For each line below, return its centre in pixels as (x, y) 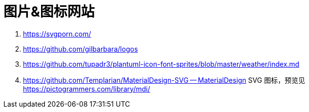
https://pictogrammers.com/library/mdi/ (87, 89)
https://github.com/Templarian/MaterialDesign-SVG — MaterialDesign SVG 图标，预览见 (164, 80)
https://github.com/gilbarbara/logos (81, 49)
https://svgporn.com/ (57, 34)
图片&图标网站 (49, 12)
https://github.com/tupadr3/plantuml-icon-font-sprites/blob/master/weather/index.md (161, 64)
